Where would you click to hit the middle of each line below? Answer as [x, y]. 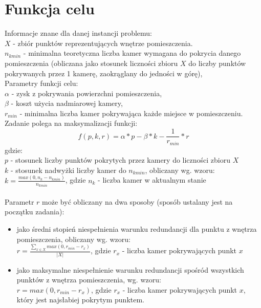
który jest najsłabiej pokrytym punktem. [80, 300]
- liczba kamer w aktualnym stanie [152, 180]
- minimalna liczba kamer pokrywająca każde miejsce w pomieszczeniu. [131, 113]
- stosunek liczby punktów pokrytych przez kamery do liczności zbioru [121, 160]
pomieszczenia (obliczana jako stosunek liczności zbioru [91, 63]
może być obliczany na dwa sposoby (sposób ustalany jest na [137, 201]
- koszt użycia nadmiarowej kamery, [67, 103]
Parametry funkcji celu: [41, 83]
